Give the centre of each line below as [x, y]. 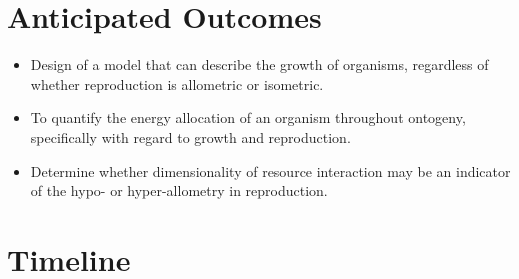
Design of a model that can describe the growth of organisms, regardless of [259, 64]
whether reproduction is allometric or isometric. [177, 83]
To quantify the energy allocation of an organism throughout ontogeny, [248, 117]
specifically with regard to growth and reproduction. [190, 136]
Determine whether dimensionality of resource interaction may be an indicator [270, 170]
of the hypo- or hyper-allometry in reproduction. [179, 190]
